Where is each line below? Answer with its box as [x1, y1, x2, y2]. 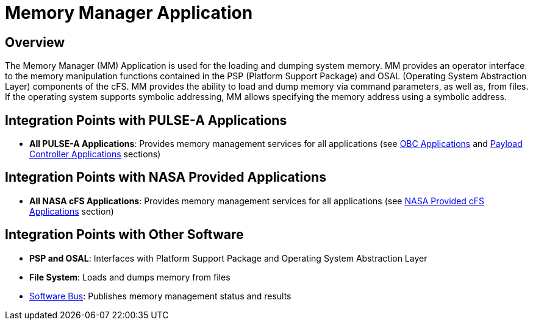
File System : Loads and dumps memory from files [29, 271, 231, 282]
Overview [5, 34, 65, 50]
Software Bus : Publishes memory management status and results [29, 290, 292, 301]
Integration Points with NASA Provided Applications [5, 170, 326, 185]
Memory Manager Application [5, 2, 253, 23]
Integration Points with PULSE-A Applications [5, 112, 287, 128]
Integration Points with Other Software [5, 227, 244, 243]
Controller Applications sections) [29, 149, 161, 160]
